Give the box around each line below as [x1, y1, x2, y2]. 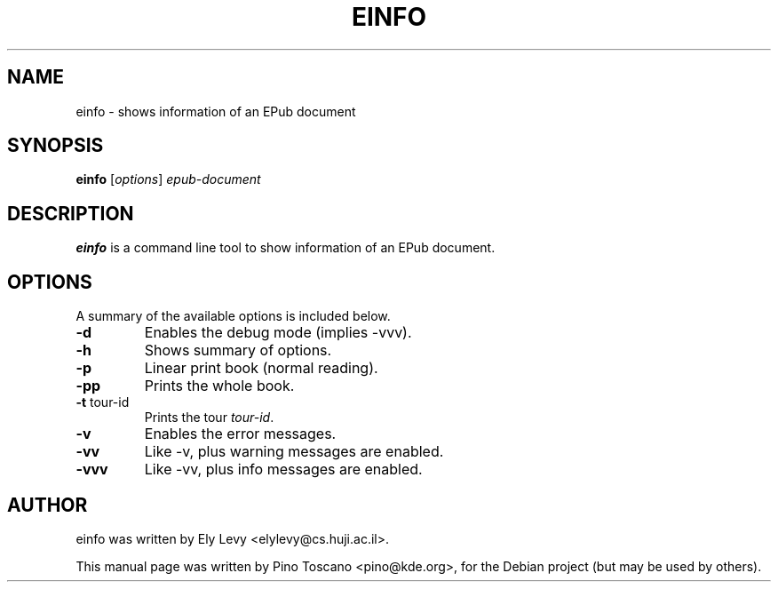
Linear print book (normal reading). [144, 359, 378, 378]
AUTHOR [7, 493, 88, 516]
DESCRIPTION [7, 202, 134, 225]
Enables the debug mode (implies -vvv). [144, 323, 412, 342]
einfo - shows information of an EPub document [75, 103, 356, 119]
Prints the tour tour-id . [144, 410, 274, 426]
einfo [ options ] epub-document [75, 171, 261, 187]
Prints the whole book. [144, 377, 295, 395]
